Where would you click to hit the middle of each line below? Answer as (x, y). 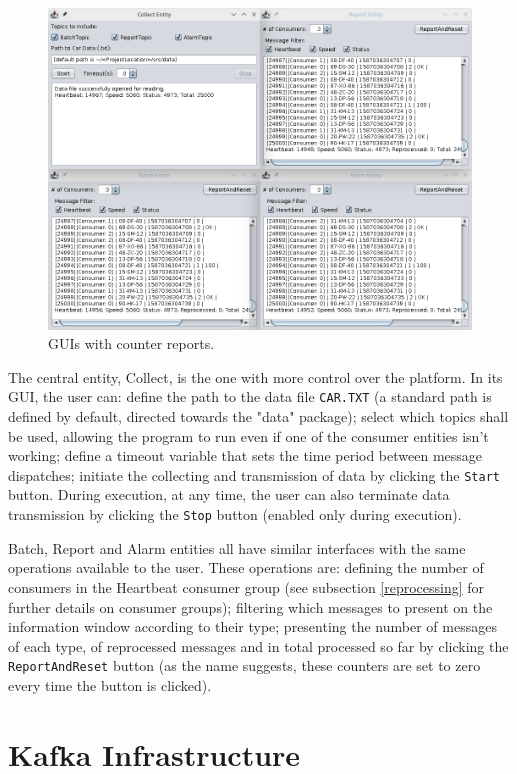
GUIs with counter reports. (131, 343)
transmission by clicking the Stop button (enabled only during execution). (235, 514)
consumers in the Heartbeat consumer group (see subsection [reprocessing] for (246, 586)
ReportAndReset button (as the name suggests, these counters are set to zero (244, 665)
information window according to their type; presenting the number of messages (252, 626)
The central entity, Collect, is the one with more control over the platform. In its (255, 376)
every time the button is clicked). (110, 684)
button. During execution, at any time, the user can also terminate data (229, 494)
